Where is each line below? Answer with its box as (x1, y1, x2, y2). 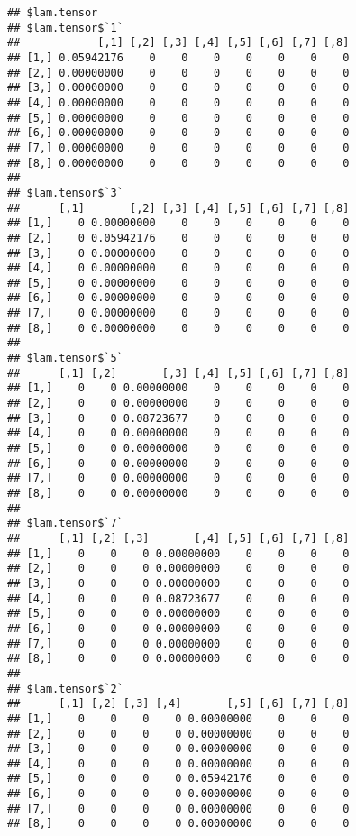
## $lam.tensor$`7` (7, 517, 123, 530)
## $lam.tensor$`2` (7, 682, 123, 695)
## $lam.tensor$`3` (7, 186, 123, 199)
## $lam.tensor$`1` (7, 21, 123, 34)
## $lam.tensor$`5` (7, 352, 123, 365)
